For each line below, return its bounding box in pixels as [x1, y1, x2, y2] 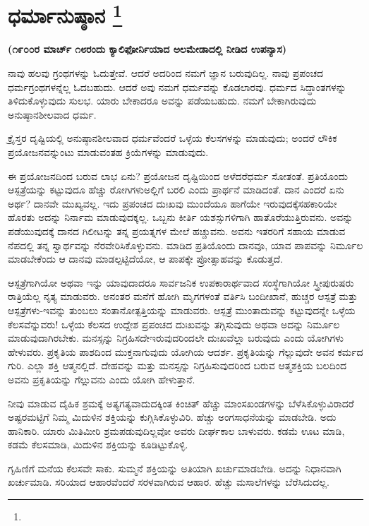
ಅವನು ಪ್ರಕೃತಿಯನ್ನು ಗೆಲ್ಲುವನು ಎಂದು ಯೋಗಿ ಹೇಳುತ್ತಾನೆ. [8, 371, 195, 386]
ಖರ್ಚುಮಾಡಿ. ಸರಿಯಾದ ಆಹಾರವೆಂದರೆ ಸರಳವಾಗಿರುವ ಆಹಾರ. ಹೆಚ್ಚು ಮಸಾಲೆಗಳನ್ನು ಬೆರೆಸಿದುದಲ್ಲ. [8, 474, 329, 489]
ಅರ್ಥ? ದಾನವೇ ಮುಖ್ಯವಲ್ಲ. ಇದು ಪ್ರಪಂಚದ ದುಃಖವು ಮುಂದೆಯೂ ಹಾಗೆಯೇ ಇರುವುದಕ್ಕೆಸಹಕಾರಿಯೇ [8, 196, 337, 210]
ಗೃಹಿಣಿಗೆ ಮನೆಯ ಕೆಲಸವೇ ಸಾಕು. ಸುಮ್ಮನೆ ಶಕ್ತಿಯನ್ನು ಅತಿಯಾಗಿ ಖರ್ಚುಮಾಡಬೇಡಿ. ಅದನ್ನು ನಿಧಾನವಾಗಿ [8, 460, 341, 475]
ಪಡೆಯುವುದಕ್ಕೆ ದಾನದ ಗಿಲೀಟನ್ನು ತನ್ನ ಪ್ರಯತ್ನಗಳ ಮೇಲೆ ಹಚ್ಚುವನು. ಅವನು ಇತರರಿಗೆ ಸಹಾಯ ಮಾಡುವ [8, 223, 346, 238]
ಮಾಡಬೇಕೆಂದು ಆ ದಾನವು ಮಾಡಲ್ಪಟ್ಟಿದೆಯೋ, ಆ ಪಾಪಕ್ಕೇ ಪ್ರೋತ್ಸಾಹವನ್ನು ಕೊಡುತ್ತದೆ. [8, 251, 283, 266]
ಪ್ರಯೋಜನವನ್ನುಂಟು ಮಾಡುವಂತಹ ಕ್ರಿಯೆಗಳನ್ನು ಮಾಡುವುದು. [8, 145, 209, 160]
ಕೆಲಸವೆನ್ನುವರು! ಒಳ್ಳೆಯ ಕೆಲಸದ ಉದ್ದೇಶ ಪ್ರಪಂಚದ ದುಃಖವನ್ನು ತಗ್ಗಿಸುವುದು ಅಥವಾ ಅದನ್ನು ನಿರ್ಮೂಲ [8, 316, 340, 331]
